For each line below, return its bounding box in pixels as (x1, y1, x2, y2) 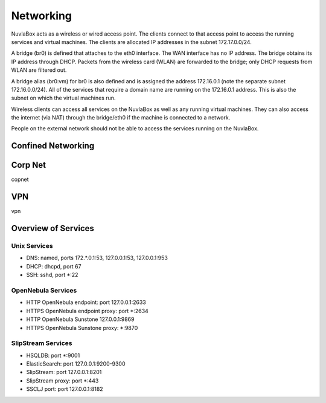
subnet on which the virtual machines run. (11, 94, 116, 102)
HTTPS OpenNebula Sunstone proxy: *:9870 (26, 324, 138, 331)
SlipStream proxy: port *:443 (26, 377, 99, 384)
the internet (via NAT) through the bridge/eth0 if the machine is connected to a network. (11, 114, 231, 121)
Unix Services (11, 242, 54, 250)
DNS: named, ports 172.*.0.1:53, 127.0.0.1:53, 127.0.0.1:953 (26, 254, 168, 262)
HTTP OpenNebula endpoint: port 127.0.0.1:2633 (26, 299, 146, 306)
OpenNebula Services (11, 286, 77, 294)
